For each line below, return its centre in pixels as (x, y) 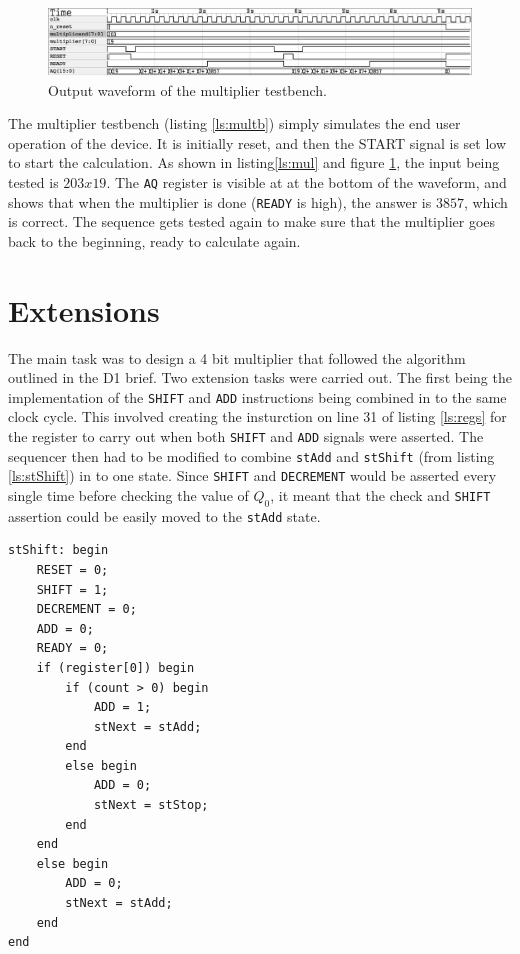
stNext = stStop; (151, 805)
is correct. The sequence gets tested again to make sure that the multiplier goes (252, 221)
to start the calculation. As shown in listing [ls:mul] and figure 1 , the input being (254, 162)
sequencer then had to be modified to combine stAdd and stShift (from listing (251, 455)
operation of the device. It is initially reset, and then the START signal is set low (257, 142)
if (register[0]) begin (115, 667)
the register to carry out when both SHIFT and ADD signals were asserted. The (246, 435)
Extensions (84, 309)
